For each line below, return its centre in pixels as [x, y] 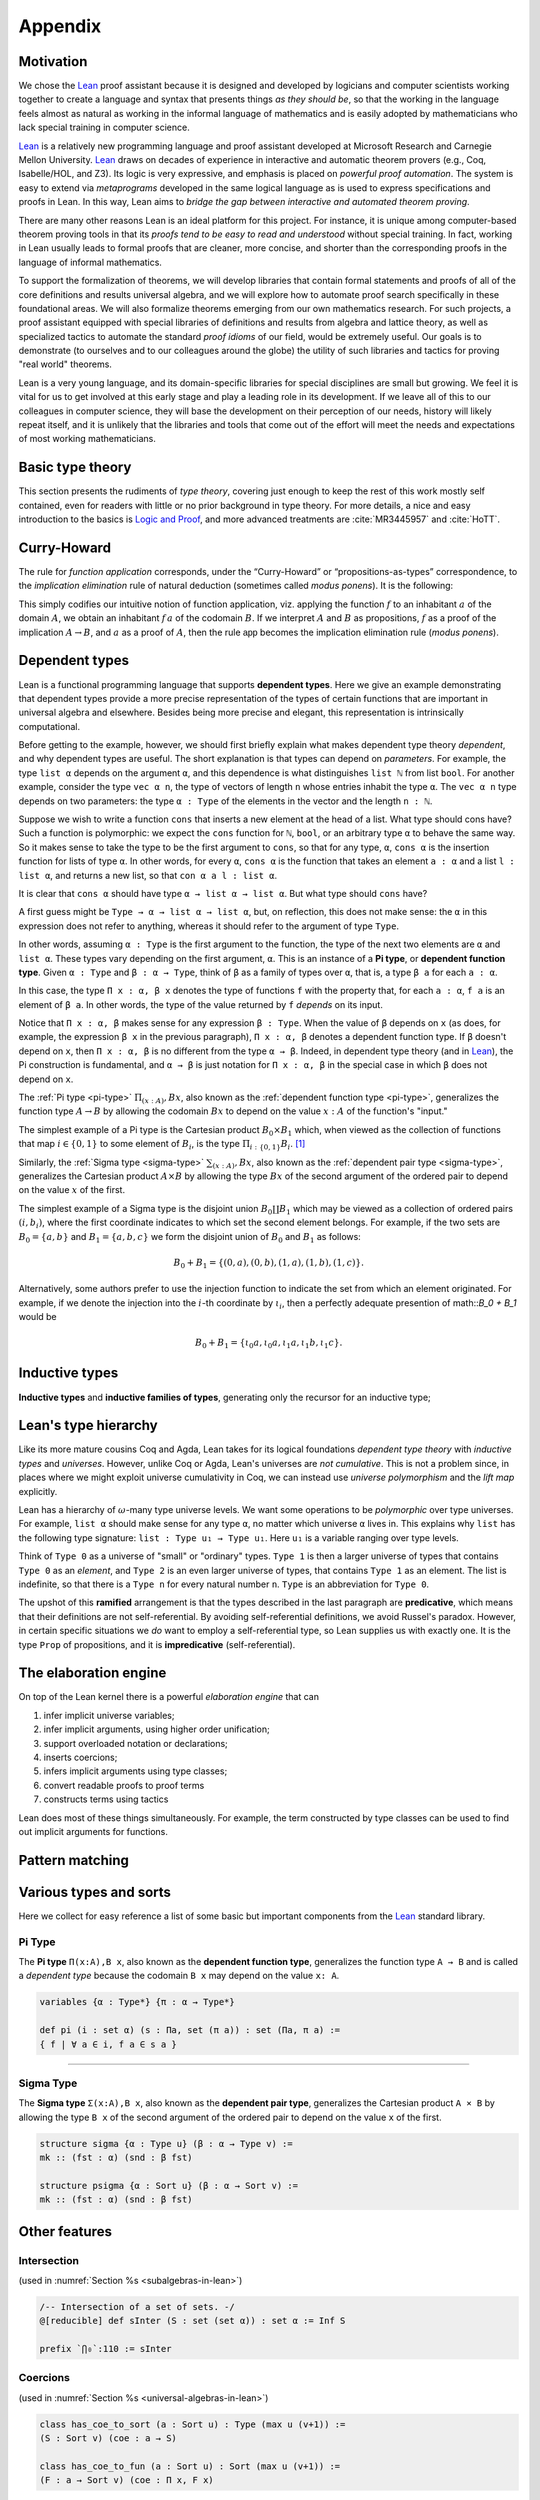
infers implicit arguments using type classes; [135, 1771]
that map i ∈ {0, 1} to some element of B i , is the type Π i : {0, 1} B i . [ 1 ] [162, 1145]
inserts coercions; [80, 1757]
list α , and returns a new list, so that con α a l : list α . [148, 875]
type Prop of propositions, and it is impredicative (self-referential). [157, 1644]
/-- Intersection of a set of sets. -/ [137, 2306]
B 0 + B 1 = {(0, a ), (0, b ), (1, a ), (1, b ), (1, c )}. [269, 1263]
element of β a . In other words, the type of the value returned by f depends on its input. [201, 1004]
